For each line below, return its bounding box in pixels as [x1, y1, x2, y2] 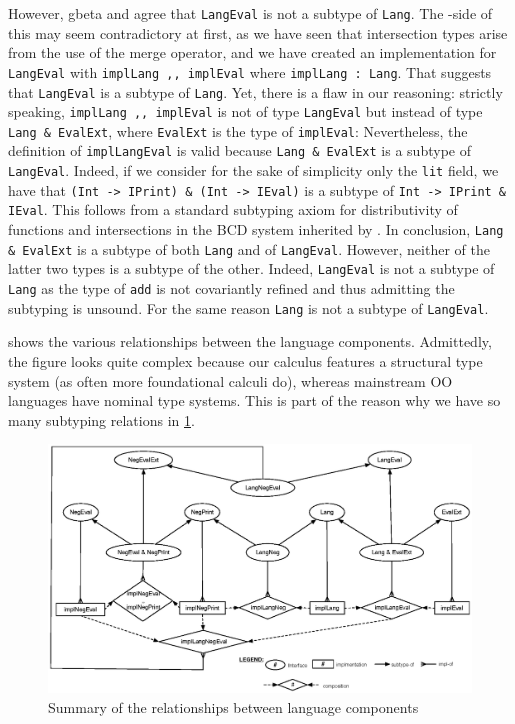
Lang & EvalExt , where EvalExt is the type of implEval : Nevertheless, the [8, 120, 468, 141]
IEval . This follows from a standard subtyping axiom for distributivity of [8, 199, 458, 220]
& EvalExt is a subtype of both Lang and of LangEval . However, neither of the [8, 238, 490, 259]
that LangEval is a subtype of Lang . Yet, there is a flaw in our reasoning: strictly [8, 81, 503, 102]
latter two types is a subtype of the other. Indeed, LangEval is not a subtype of [8, 258, 495, 279]
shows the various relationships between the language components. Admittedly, [8, 331, 492, 352]
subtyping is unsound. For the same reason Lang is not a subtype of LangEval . [8, 297, 489, 318]
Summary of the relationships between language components [48, 696, 419, 717]
